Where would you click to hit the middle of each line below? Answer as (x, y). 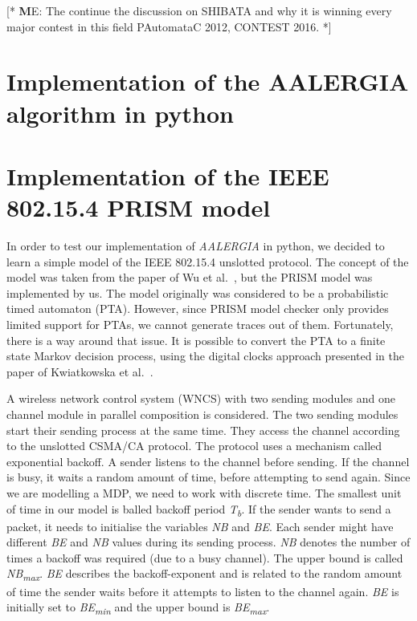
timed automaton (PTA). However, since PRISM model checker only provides (198, 308)
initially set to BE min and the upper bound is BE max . (138, 608)
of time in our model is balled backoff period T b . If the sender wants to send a (199, 509)
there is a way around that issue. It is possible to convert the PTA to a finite (196, 340)
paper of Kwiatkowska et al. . (80, 371)
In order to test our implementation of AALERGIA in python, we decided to (196, 246)
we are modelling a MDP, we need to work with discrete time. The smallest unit (204, 492)
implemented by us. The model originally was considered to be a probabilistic (198, 292)
